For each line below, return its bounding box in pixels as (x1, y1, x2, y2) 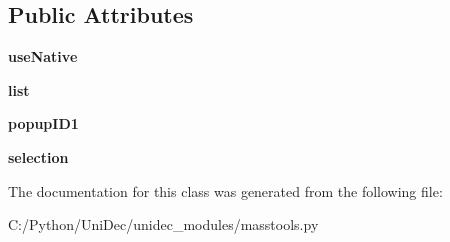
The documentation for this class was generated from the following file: (8, 180, 443, 201)
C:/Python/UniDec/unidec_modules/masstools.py (8, 214, 319, 235)
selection (8, 146, 69, 167)
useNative (8, 46, 78, 67)
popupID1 (8, 113, 79, 134)
